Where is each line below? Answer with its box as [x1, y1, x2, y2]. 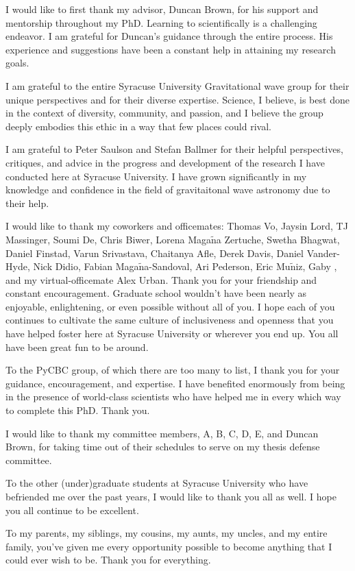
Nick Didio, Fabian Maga [33, 259, 139, 274]
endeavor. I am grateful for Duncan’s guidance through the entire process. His [5, 29, 333, 43]
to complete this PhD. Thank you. [5, 403, 150, 417]
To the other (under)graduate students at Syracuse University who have [5, 476, 308, 490]
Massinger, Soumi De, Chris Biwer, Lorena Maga [5, 232, 212, 246]
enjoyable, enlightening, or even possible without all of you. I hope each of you [5, 299, 335, 313]
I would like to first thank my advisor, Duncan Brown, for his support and [5, 2, 319, 16]
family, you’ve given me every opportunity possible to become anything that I [5, 539, 332, 553]
